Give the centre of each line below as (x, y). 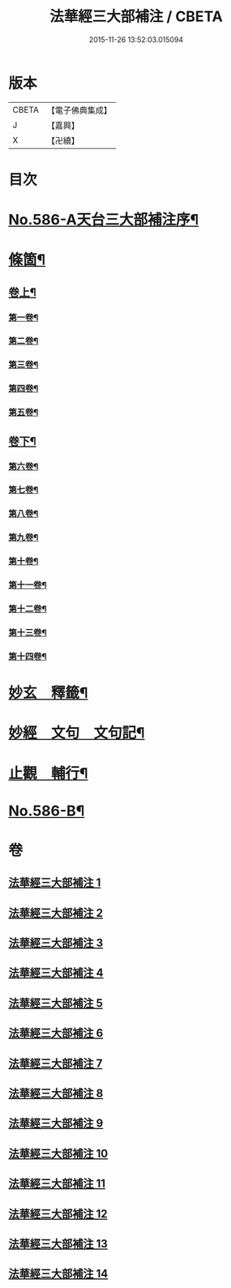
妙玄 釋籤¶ (48, 693)
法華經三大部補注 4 (56, 973)
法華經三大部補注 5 (56, 1003)
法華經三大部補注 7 (56, 1063)
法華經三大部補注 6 (56, 1033)
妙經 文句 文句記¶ (77, 733)
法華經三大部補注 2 (56, 913)
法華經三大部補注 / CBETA (136, 17)
